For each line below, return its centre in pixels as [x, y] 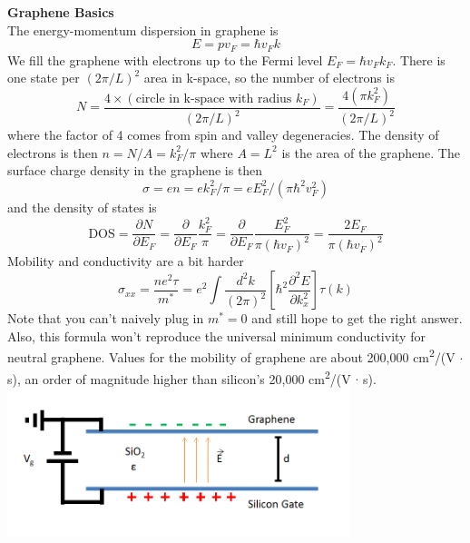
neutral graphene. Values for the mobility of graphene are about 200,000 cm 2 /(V [231, 355]
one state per [44, 78]
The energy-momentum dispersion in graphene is [143, 30]
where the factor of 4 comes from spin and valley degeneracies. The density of [223, 135]
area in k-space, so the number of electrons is [269, 78]
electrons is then [53, 152]
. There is [419, 59]
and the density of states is [82, 207]
